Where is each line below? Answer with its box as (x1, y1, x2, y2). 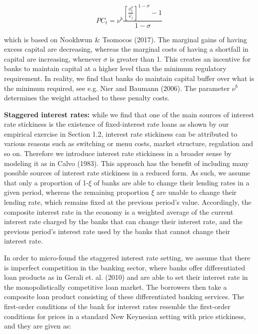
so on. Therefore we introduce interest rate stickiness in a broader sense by (4, 148, 232, 159)
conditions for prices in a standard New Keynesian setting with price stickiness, (4, 311, 246, 321)
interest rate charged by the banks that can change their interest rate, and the (4, 216, 243, 227)
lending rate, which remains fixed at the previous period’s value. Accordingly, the (4, 197, 252, 207)
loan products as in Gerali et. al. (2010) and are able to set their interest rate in (4, 272, 248, 282)
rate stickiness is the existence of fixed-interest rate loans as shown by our (4, 119, 229, 129)
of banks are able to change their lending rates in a (93, 177, 250, 187)
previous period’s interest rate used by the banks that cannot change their (4, 226, 230, 236)
